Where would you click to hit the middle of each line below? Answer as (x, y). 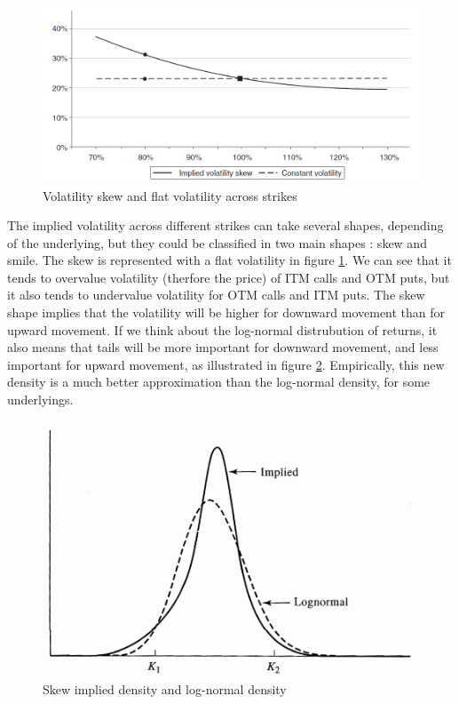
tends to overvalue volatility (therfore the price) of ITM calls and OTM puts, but (229, 277)
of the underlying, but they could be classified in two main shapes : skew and (217, 242)
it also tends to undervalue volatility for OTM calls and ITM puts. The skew (216, 295)
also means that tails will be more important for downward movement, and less (223, 347)
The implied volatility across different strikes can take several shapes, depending (226, 225)
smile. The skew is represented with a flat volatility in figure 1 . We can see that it (229, 260)
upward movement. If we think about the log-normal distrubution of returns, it (222, 329)
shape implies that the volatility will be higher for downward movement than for (226, 312)
